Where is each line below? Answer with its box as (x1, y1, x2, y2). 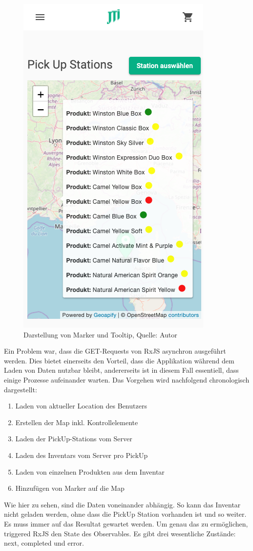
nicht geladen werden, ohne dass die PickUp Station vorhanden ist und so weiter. (4, 509, 247, 519)
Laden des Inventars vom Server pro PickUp (15, 450, 148, 460)
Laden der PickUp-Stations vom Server (15, 433, 132, 444)
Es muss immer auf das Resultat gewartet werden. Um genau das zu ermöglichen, (4, 518, 248, 528)
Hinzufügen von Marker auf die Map (15, 483, 125, 493)
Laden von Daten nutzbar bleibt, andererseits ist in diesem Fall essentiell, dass (4, 365, 239, 375)
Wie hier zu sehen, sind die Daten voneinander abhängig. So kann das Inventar (4, 499, 241, 509)
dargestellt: (4, 384, 37, 394)
